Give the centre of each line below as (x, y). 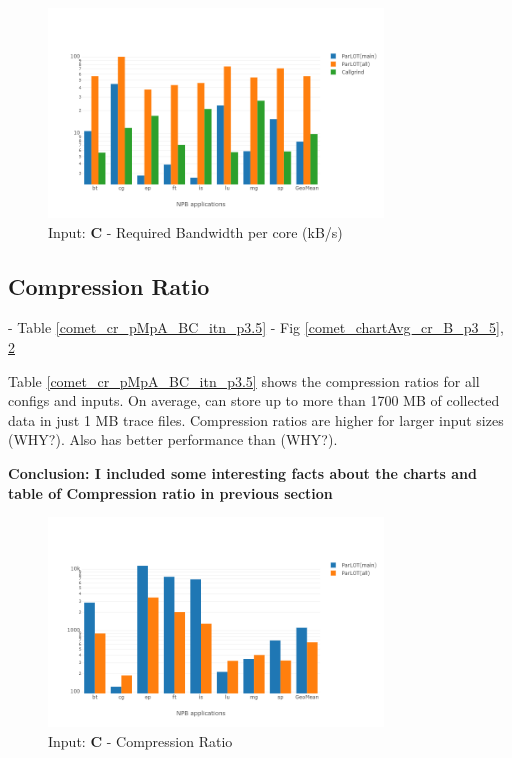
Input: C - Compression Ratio (140, 740)
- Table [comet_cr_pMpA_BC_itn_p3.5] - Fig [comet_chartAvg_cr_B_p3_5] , (256, 327)
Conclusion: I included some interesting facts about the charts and (242, 472)
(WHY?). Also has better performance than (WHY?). (173, 439)
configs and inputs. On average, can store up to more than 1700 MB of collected (254, 400)
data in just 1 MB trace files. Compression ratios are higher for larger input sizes (256, 419)
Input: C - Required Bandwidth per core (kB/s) (195, 231)
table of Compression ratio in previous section (170, 492)
